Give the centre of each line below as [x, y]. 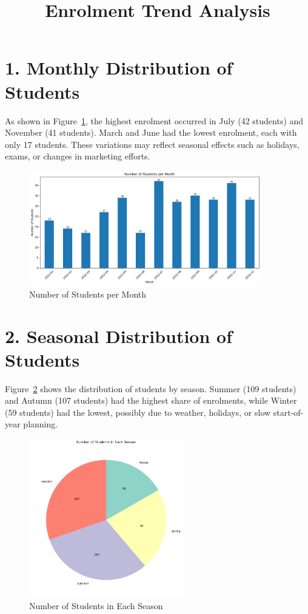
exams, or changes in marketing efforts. [78, 156]
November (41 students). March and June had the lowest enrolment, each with [151, 132]
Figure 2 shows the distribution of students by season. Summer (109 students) [151, 388]
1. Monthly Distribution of [119, 68]
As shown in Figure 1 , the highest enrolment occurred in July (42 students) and [154, 120]
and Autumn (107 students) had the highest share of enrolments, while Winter [151, 400]
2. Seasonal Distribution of [119, 335]
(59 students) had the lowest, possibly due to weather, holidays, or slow [138, 412]
